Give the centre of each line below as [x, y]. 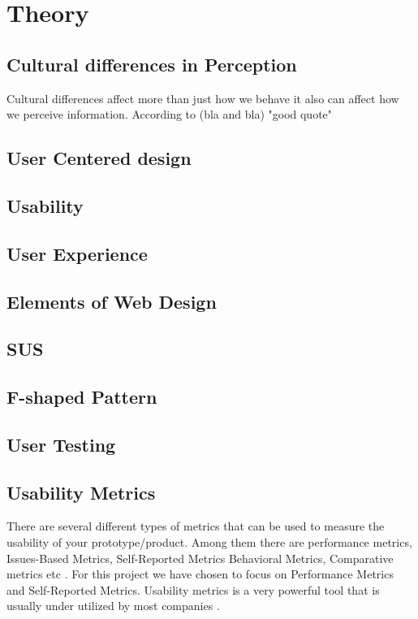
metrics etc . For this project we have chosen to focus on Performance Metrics [200, 574]
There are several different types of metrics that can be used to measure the [196, 526]
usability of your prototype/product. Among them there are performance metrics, [209, 542]
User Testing [61, 444]
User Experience [77, 253]
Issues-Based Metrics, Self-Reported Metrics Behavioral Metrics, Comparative [200, 558]
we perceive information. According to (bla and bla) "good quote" [170, 114]
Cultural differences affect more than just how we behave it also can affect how [203, 98]
